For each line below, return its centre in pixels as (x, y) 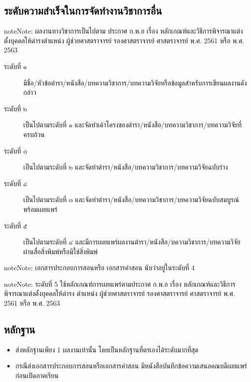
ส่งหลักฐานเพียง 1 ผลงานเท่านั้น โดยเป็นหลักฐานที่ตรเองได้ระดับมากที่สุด (107, 349)
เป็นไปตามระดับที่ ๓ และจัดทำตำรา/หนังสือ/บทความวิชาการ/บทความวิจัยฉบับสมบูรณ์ (131, 200)
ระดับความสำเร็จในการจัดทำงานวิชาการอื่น (83, 10)
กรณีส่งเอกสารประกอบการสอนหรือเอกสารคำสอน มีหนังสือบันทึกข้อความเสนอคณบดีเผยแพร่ (131, 366)
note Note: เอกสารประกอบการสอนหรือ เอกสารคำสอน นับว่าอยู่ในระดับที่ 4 (100, 268)
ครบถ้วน (34, 134)
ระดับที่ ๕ (16, 225)
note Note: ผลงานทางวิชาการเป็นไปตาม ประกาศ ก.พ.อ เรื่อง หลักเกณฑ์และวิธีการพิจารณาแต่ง (124, 31)
